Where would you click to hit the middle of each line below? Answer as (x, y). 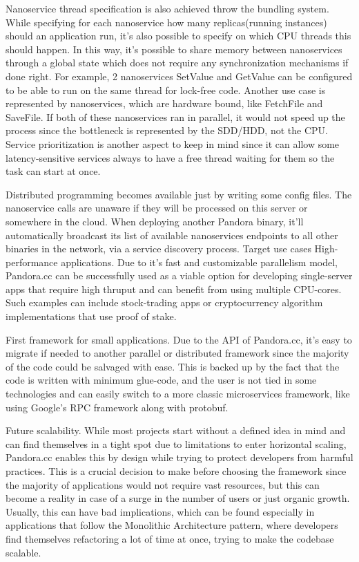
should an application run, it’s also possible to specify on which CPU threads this (178, 36)
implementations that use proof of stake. (91, 316)
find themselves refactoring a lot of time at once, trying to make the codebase (170, 538)
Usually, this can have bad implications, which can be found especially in (160, 511)
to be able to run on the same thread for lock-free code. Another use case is (166, 90)
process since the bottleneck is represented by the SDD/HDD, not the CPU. (167, 130)
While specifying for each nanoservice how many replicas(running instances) (166, 22)
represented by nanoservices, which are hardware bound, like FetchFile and (164, 103)
